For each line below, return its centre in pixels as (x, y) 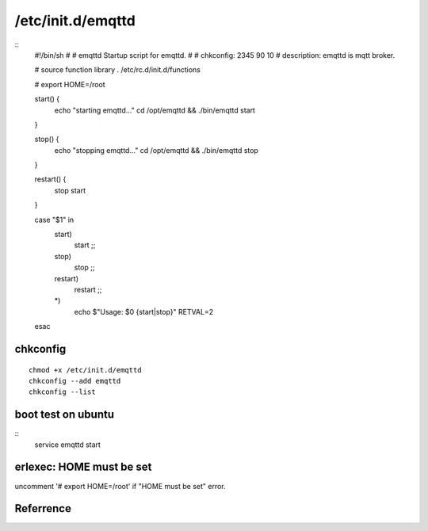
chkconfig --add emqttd (75, 381)
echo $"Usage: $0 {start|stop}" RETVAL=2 (144, 311)
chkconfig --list (62, 392)
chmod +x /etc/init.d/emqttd (85, 370)
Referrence (43, 508)
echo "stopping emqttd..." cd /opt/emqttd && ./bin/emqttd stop (157, 150)
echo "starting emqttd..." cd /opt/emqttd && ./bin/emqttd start (155, 110)
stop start (70, 190)
